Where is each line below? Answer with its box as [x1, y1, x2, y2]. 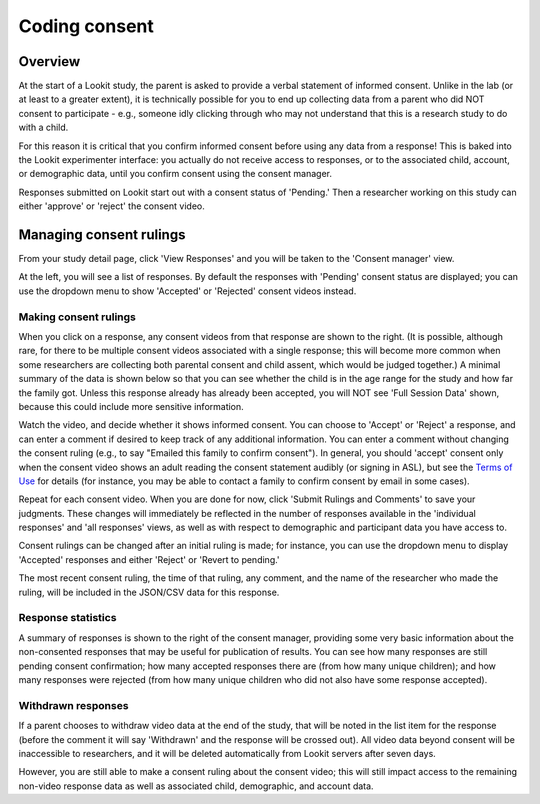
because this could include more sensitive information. [18, 400, 244, 412]
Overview [18, 53, 81, 70]
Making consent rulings [18, 310, 137, 324]
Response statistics [18, 611, 117, 625]
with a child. [18, 121, 69, 134]
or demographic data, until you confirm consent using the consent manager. [18, 168, 333, 180]
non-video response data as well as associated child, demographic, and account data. [18, 780, 374, 792]
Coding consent [18, 15, 155, 37]
